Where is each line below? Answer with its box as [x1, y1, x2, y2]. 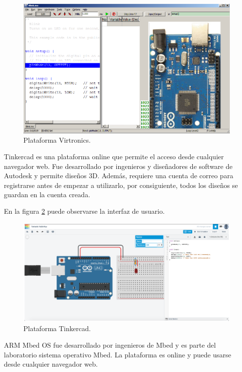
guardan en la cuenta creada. [4, 189, 91, 200]
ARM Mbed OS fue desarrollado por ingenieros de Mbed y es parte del [4, 340, 216, 350]
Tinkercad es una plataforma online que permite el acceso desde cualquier [4, 151, 224, 161]
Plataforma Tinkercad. [23, 323, 91, 334]
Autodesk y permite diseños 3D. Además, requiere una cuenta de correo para [4, 170, 233, 181]
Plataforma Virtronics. [23, 135, 91, 145]
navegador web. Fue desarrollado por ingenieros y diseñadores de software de [4, 161, 233, 171]
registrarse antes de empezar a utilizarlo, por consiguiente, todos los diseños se [4, 180, 238, 190]
